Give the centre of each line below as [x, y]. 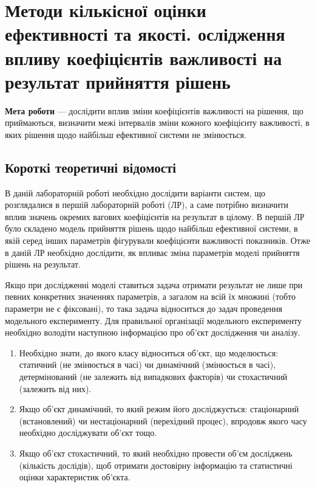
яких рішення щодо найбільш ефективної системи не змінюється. [126, 134]
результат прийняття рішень [118, 81]
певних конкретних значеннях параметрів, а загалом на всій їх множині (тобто [150, 296]
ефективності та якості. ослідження [145, 34]
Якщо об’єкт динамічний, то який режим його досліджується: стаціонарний [159, 409]
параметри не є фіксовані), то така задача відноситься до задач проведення [144, 309]
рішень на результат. [43, 264]
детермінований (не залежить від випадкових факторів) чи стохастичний [153, 376]
